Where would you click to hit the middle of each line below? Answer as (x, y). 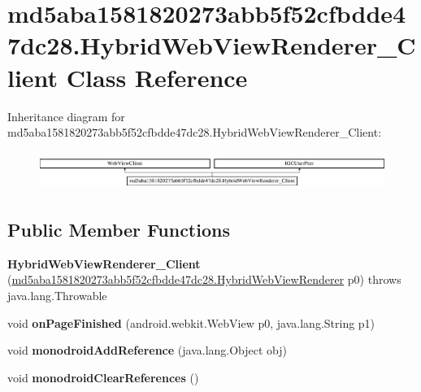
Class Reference (157, 77)
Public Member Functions (119, 229)
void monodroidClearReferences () (103, 377)
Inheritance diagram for (66, 116)
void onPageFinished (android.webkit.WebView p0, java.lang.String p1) (191, 322)
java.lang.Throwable (57, 295)
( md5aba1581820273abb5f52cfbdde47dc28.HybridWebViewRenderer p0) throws (204, 279)
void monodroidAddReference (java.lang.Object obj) (148, 350)
